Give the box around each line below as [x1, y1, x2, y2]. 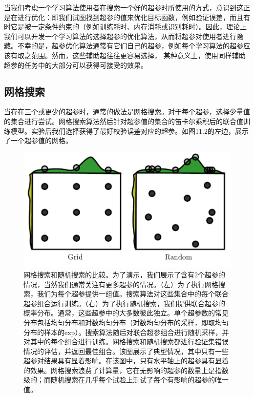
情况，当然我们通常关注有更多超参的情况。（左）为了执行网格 [23, 279, 218, 289]
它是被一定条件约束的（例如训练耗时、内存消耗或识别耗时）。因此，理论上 [10, 21, 247, 32]
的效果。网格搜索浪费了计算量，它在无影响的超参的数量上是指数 [23, 365, 229, 375]
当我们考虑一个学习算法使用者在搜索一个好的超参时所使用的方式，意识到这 [4, 2, 243, 12]
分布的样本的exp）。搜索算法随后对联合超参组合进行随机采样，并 [23, 327, 229, 337]
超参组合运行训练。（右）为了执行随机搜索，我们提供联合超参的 [23, 298, 225, 308]
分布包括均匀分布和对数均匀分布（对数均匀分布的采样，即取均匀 [23, 317, 229, 327]
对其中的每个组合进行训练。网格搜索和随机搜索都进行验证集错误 [23, 336, 229, 347]
